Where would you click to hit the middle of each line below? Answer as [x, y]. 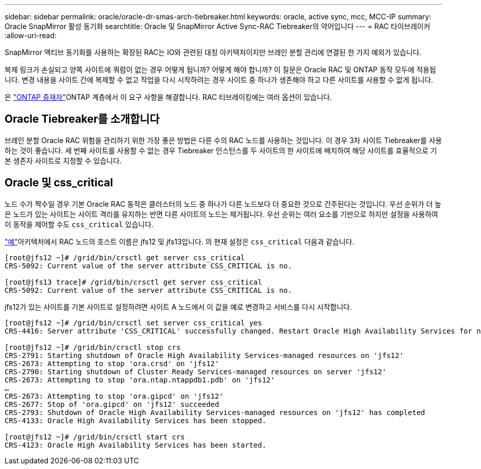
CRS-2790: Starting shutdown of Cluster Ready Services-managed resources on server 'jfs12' [196, 371]
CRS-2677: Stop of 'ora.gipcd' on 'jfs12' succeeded [112, 404]
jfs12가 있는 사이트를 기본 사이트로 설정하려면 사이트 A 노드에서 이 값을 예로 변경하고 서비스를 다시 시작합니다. [178, 307]
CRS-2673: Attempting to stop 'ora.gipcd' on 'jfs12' [114, 396]
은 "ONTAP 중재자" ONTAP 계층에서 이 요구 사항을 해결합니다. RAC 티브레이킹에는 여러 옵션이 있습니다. [168, 97]
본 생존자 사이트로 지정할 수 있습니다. [63, 160]
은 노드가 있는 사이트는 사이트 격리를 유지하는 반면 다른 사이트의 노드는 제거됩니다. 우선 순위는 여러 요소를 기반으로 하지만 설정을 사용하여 [221, 214]
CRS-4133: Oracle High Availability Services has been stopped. [136, 420]
